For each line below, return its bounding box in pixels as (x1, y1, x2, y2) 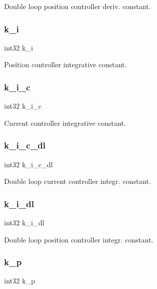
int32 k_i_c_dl (4, 159, 53, 169)
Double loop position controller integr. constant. (4, 234, 153, 245)
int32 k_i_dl (4, 217, 45, 228)
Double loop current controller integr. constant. (4, 176, 151, 186)
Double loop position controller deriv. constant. (4, 1, 151, 11)
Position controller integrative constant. (4, 59, 127, 70)
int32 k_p (4, 275, 35, 286)
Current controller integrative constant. (4, 117, 126, 128)
